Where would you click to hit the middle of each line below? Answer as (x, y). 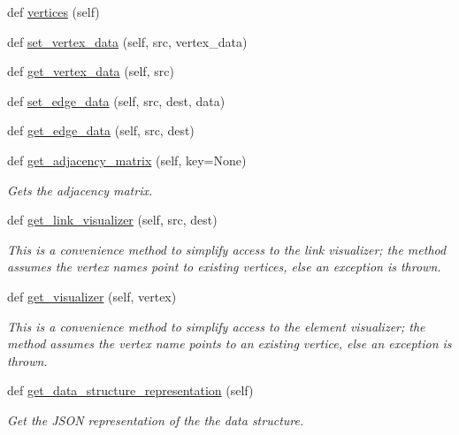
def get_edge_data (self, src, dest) (101, 130)
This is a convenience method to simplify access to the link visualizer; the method (227, 249)
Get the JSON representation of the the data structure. (156, 420)
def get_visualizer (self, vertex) (92, 296)
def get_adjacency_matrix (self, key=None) (127, 160)
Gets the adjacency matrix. (80, 190)
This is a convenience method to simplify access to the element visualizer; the (216, 326)
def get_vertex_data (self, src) (91, 71)
